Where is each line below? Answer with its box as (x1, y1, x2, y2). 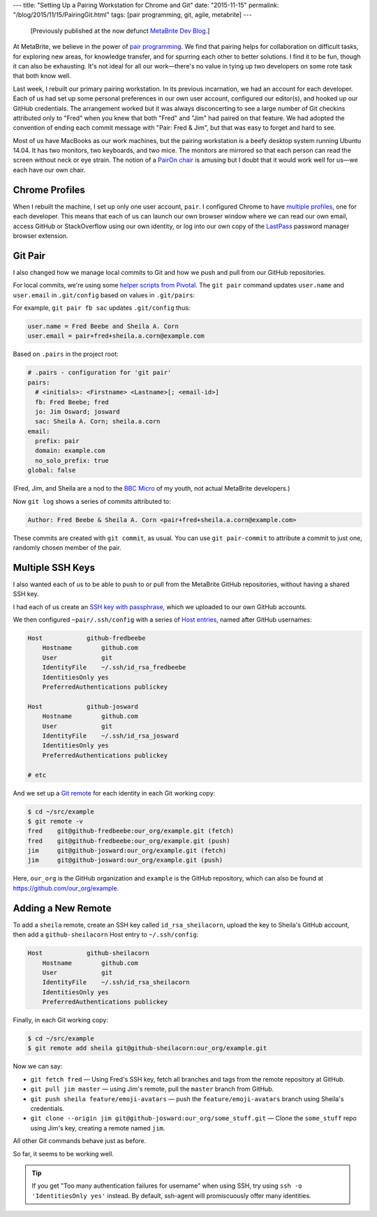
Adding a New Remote (13, 902, 112, 914)
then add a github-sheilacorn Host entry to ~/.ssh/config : (13, 930, 199, 939)
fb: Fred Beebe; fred (35, 398, 110, 406)
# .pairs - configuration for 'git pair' (27, 368, 172, 377)
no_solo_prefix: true (35, 456, 110, 464)
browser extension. (13, 231, 69, 240)
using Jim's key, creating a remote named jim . (30, 1123, 165, 1132)
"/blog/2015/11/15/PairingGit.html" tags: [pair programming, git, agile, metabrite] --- (13, 10, 252, 19)
